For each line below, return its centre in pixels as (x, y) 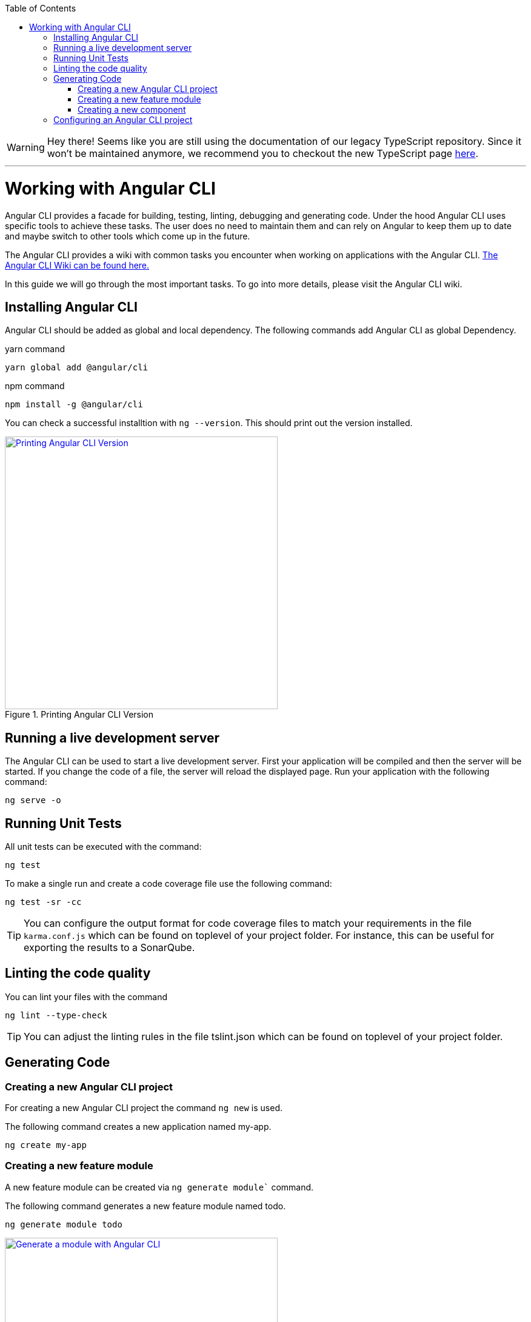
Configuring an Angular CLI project (123, 120)
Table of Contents (41, 8)
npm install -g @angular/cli (74, 405)
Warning (26, 147)
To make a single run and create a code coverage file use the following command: (169, 884)
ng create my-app (46, 1145)
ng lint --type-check (56, 1015)
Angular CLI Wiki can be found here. (77, 265)
